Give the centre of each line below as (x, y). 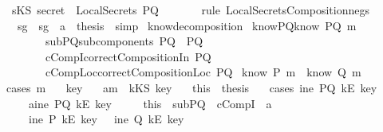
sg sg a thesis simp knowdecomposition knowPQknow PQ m (187, 25)
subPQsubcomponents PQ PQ (124, 41)
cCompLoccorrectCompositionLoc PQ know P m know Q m (203, 72)
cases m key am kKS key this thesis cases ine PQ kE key (191, 87)
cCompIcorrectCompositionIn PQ (128, 56)
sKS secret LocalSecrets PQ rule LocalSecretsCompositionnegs (191, 10)
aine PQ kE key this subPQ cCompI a (150, 103)
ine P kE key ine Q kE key (106, 119)
